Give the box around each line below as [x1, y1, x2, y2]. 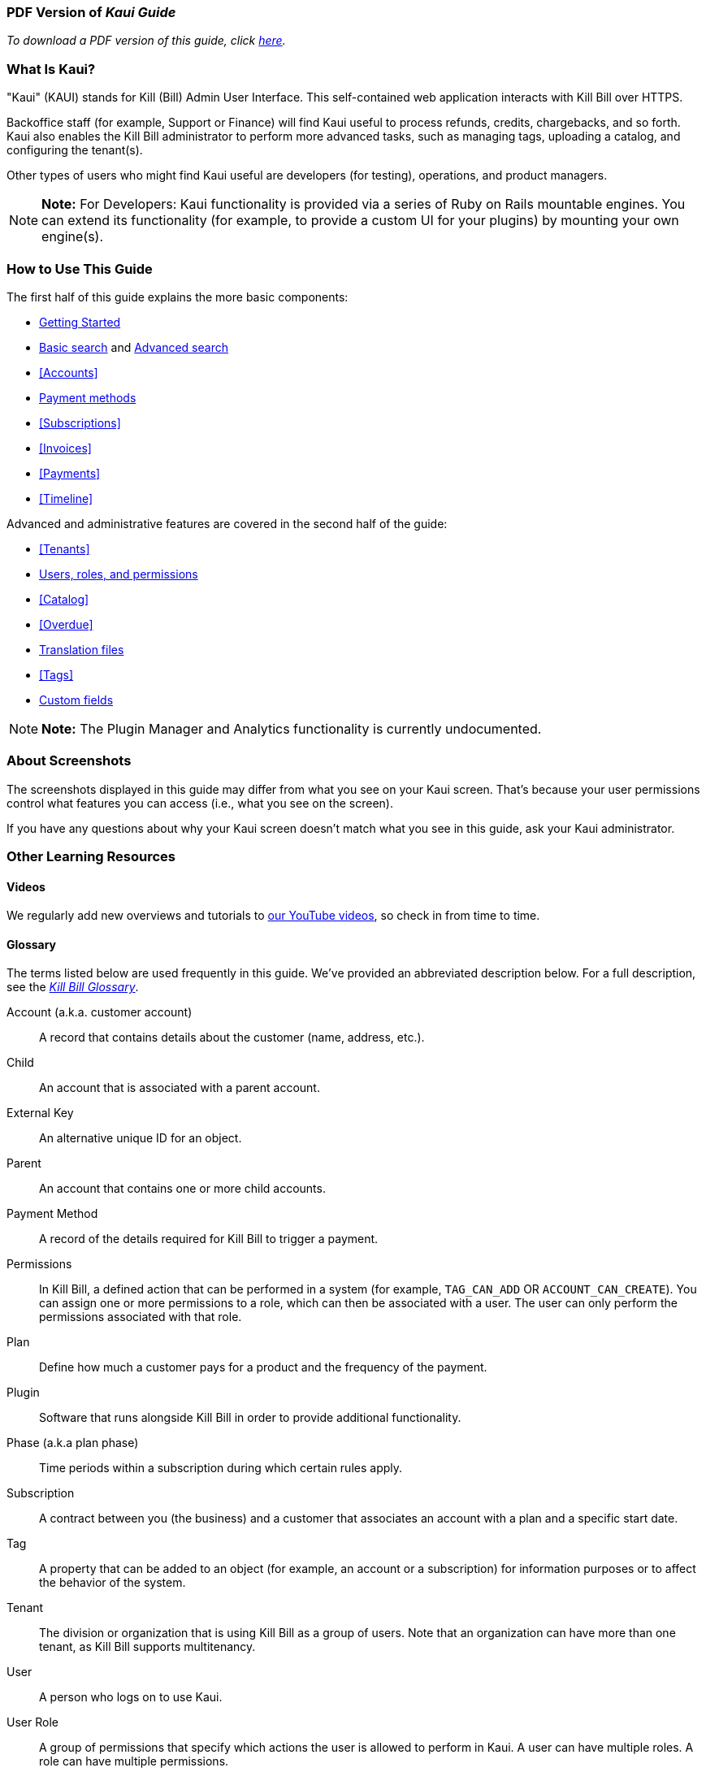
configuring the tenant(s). [6, 143, 143, 158]
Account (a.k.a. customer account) [6, 1005, 193, 1020]
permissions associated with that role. [39, 1310, 242, 1324]
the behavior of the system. [39, 1575, 186, 1590]
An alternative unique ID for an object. [39, 1131, 242, 1146]
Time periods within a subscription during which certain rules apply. [39, 1461, 403, 1475]
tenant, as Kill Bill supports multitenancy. [39, 1640, 256, 1654]
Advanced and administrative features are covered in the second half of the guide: [6, 516, 448, 531]
